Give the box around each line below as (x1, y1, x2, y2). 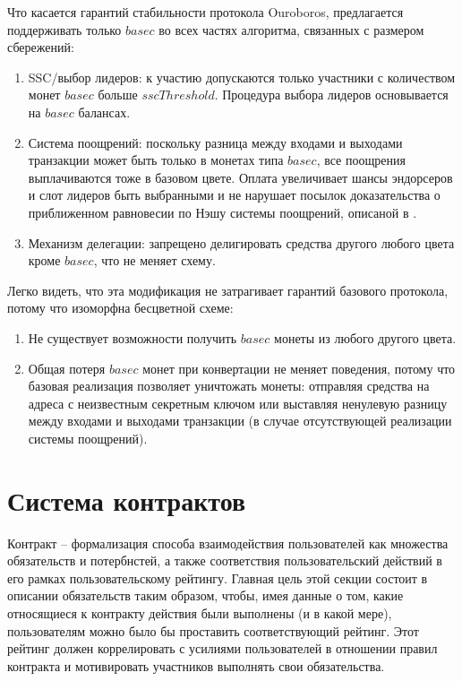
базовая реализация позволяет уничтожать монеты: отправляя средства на (28, 376, 430, 395)
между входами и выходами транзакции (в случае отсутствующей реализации (28, 411, 452, 430)
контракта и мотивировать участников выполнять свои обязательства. (7, 656, 385, 675)
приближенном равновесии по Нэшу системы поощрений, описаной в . (28, 203, 417, 221)
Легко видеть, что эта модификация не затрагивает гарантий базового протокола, (7, 280, 449, 299)
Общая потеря (28, 358, 106, 377)
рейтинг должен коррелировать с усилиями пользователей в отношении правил (7, 639, 438, 658)
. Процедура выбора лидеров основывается (214, 85, 449, 104)
